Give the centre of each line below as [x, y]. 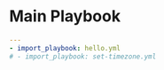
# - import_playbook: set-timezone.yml [83, 56]
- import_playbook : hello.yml [65, 48]
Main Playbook [65, 16]
